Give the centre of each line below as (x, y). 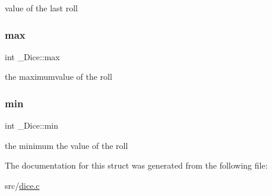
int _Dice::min (32, 125)
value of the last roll (42, 8)
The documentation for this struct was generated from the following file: (136, 165)
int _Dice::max (32, 56)
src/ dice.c (22, 185)
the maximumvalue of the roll (58, 77)
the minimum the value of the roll (67, 145)
